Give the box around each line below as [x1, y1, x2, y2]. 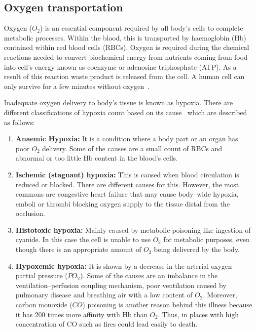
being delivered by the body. [154, 244, 240, 254]
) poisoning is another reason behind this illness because [82, 299, 253, 310]
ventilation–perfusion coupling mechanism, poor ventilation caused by [15, 280, 226, 290]
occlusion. [15, 208, 45, 218]
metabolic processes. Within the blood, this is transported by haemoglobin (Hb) [4, 32, 247, 42]
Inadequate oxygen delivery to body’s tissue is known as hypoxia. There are [4, 97, 233, 108]
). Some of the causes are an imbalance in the [80, 270, 218, 281]
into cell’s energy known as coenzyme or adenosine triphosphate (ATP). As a [4, 61, 237, 72]
